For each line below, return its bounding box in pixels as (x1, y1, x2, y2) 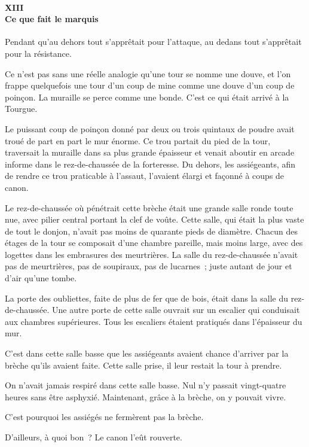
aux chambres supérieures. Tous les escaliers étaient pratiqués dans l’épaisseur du (5, 315, 302, 327)
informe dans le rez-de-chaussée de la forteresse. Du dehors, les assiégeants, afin (5, 157, 296, 170)
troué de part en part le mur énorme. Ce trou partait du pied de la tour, (5, 134, 271, 147)
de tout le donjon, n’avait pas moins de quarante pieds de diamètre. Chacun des (5, 224, 298, 237)
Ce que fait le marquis (5, 13, 99, 25)
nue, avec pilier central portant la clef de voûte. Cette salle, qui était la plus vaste (5, 213, 304, 226)
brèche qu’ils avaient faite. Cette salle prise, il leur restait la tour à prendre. (5, 358, 282, 371)
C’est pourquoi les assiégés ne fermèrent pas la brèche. (5, 410, 204, 423)
